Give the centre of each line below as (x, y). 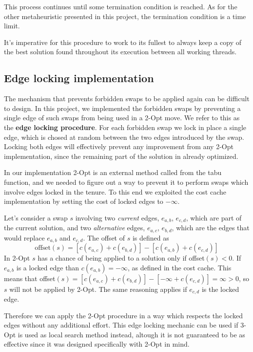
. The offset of (104, 237)
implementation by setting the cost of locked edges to (84, 201)
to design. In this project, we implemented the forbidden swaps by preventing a (122, 108)
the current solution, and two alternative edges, (75, 228)
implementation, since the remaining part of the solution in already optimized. (121, 156)
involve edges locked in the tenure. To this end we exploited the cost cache (115, 191)
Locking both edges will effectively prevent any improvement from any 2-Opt (119, 146)
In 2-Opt (17, 258)
